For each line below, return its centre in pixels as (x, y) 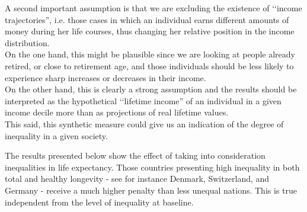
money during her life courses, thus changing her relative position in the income (150, 31)
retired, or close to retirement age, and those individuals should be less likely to (149, 65)
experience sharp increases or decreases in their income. (105, 77)
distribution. (27, 42)
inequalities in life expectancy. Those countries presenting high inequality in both (152, 167)
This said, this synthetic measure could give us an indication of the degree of (144, 123)
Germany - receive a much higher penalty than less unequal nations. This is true (151, 190)
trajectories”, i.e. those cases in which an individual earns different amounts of (147, 19)
